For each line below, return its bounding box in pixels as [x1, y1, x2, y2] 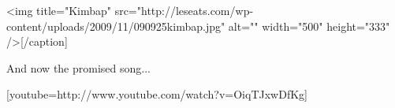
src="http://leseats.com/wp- [114, 2, 254, 18]
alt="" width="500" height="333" [228, 17, 390, 34]
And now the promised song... [6, 59, 151, 76]
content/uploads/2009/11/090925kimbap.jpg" [6, 17, 225, 34]
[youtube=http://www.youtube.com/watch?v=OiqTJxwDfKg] [6, 86, 307, 102]
